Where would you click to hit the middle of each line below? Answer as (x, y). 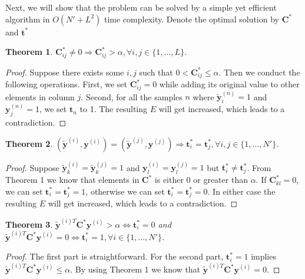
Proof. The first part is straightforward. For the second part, (115, 256)
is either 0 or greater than (201, 180)
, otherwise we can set (125, 191)
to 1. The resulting (114, 109)
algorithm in (28, 19)
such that (156, 72)
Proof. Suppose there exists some (65, 72)
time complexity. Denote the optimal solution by (191, 19)
